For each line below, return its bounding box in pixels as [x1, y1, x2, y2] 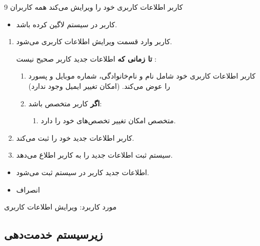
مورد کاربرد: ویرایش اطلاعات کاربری [4, 201, 117, 212]
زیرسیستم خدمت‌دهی [4, 226, 103, 242]
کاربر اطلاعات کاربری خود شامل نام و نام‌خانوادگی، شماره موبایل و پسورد [28, 70, 256, 81]
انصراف [16, 184, 40, 195]
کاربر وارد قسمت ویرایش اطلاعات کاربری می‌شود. [16, 36, 172, 47]
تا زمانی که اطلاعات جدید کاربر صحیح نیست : [16, 53, 157, 64]
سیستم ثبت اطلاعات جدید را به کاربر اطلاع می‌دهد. [16, 149, 173, 160]
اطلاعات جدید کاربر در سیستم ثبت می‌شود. [16, 166, 149, 177]
